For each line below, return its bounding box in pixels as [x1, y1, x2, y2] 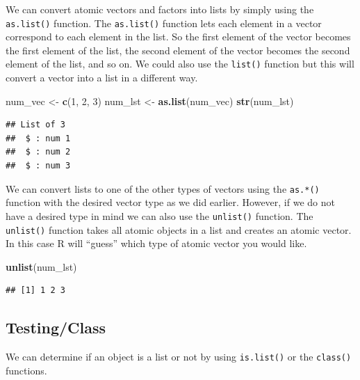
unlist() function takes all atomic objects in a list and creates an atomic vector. [6, 222, 352, 237]
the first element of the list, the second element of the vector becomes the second [6, 42, 350, 57]
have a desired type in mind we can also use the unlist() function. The [6, 208, 313, 223]
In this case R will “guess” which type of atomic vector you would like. [6, 236, 307, 251]
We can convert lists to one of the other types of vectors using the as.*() [6, 181, 320, 196]
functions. [6, 363, 47, 377]
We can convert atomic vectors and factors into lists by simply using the [6, 2, 314, 16]
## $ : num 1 [6, 133, 71, 143]
